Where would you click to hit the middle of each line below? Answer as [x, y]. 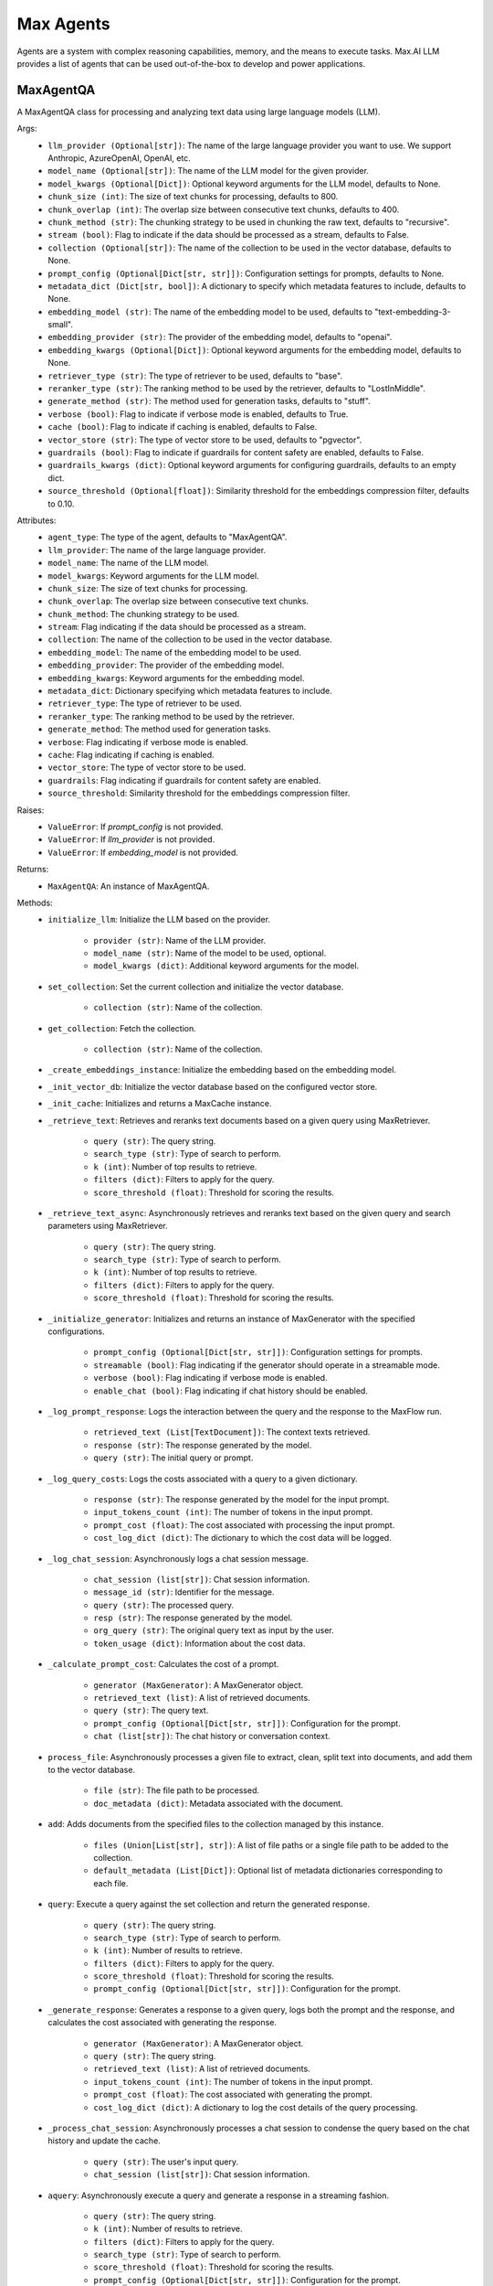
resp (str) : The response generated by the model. [193, 1618]
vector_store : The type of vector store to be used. [147, 767]
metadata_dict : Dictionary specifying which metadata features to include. [190, 691]
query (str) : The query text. [151, 1711]
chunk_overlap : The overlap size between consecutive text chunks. [178, 601]
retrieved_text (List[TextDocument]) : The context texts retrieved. [232, 1432]
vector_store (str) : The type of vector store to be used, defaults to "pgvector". [205, 440]
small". [60, 325]
